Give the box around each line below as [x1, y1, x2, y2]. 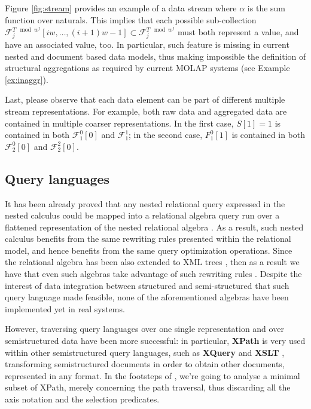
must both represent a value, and [178, 26, 299, 38]
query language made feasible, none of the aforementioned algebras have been [5, 291, 289, 303]
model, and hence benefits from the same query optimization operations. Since [5, 244, 292, 256]
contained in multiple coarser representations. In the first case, [5, 116, 234, 129]
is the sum [247, 2, 286, 14]
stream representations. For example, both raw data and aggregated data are [5, 104, 287, 117]
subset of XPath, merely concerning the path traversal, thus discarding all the [5, 381, 291, 393]
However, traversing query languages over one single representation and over [5, 322, 284, 335]
